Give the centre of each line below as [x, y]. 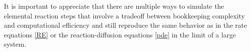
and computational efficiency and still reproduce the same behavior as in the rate [125, 25]
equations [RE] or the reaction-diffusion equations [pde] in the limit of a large [120, 34]
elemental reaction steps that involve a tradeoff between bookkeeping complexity [125, 15]
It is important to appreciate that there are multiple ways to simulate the [114, 6]
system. [15, 44]
